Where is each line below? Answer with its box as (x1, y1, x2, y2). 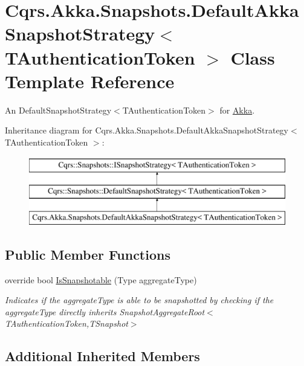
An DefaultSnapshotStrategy (5, 103, 112, 116)
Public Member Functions (5, 245, 170, 263)
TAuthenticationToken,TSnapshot (5, 317, 128, 330)
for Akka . (219, 103, 255, 116)
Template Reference (5, 68, 175, 93)
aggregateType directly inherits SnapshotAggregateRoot (5, 305, 205, 318)
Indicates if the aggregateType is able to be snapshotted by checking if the (5, 294, 274, 306)
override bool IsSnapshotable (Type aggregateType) (5, 273, 197, 286)
